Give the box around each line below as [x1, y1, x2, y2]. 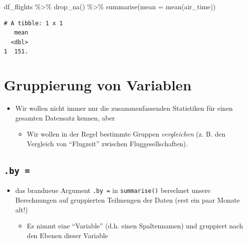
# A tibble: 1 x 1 [4, 19, 63, 27]
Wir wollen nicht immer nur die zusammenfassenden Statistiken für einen [15, 103, 233, 113]
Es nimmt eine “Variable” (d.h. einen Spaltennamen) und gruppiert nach [27, 221, 243, 231]
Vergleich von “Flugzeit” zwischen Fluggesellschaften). [27, 138, 188, 148]
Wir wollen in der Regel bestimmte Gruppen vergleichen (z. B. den [27, 129, 226, 139]
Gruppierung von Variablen [4, 75, 192, 95]
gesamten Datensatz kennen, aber [15, 112, 115, 122]
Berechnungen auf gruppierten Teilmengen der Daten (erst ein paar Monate [15, 194, 240, 205]
